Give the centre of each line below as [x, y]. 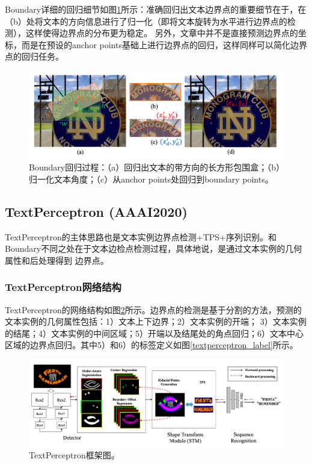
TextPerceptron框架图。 [74, 455]
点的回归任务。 [34, 56]
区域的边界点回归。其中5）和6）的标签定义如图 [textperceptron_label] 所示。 [151, 345]
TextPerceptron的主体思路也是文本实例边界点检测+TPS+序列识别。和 [141, 236]
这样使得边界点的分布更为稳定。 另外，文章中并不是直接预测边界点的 [162, 33]
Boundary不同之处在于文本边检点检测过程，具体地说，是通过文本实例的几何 [154, 248]
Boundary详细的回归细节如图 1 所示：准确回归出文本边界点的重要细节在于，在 [156, 9]
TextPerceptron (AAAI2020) [96, 211]
